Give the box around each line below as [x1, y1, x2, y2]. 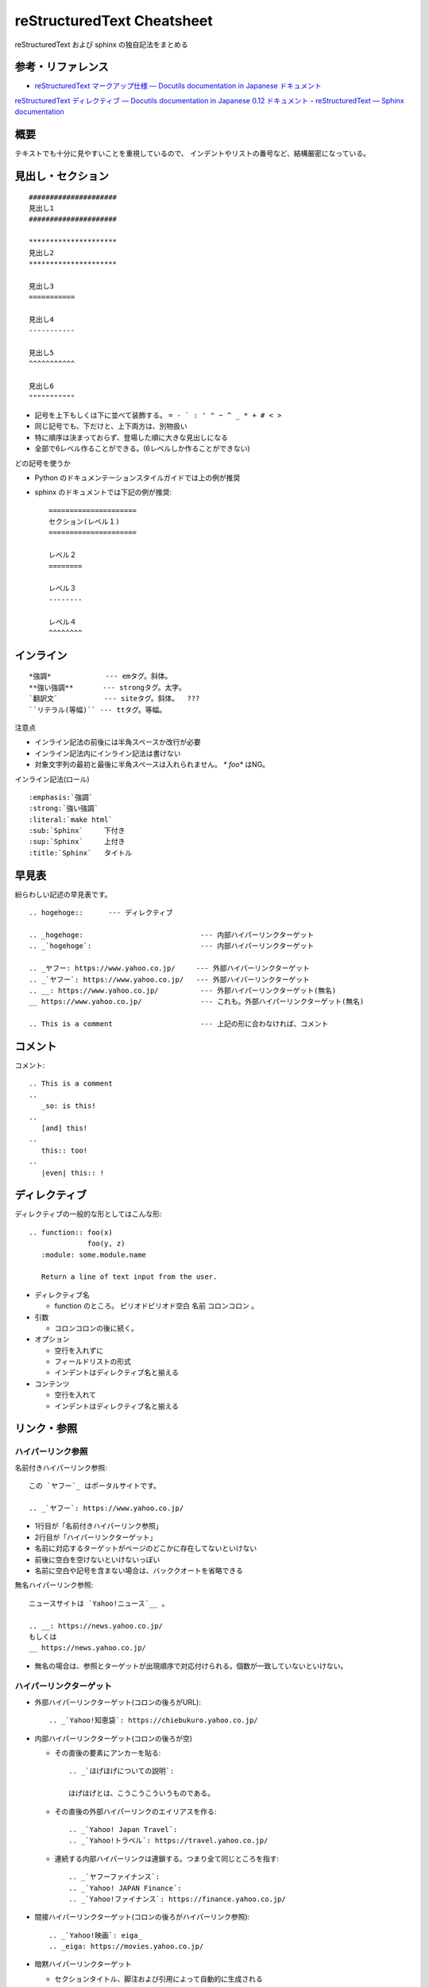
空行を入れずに [54, 1346, 103, 1355]
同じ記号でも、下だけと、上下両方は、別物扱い [34, 421, 188, 431]
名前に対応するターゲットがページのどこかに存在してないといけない [34, 1544, 257, 1553]
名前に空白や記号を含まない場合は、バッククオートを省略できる [34, 1566, 244, 1575]
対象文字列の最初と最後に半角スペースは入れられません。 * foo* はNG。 [34, 760, 270, 769]
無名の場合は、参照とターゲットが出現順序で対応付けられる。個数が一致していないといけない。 [34, 1661, 348, 1671]
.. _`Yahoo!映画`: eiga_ [48, 1931, 143, 1939]
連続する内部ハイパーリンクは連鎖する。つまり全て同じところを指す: [54, 1853, 280, 1863]
